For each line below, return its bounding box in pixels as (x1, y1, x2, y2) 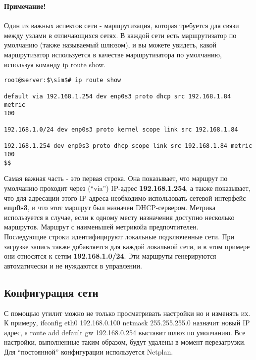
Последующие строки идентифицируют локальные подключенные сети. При (4, 231, 235, 241)
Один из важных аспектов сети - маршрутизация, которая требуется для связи (4, 20, 239, 31)
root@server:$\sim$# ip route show (4, 77, 121, 84)
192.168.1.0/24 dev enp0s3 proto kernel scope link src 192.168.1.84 (4, 126, 238, 134)
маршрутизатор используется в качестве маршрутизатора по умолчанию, (4, 49, 222, 59)
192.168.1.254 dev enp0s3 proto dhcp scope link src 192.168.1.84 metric (4, 142, 253, 150)
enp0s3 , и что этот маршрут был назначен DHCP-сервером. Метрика (4, 202, 215, 213)
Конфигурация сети (4, 284, 99, 300)
